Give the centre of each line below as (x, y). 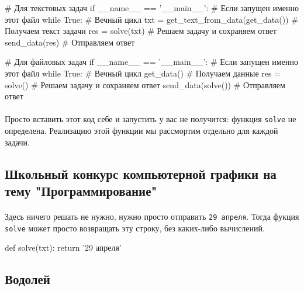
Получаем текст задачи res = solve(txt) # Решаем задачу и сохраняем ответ (141, 31)
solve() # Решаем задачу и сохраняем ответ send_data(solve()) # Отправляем (145, 84)
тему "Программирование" (81, 190)
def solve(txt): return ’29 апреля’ (63, 247)
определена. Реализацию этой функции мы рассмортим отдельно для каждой (141, 130)
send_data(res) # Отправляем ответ (70, 42)
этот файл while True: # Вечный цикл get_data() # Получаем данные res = (143, 73)
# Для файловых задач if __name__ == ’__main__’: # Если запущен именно (151, 62)
